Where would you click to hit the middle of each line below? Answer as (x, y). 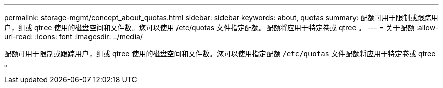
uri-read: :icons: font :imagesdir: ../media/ (73, 37)
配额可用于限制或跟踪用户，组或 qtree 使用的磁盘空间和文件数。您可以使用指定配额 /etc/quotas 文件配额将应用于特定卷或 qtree (220, 53)
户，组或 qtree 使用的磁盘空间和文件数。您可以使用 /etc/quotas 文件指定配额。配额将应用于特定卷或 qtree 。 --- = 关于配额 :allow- (221, 28)
